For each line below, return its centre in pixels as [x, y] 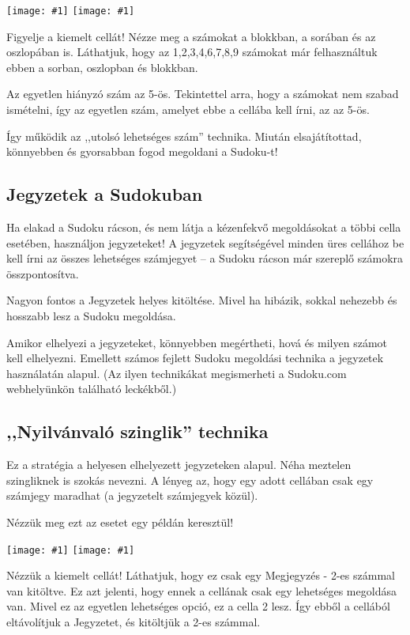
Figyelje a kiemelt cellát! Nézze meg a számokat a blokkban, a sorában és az [191, 36]
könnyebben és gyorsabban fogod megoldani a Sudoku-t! [142, 151]
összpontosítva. [43, 273]
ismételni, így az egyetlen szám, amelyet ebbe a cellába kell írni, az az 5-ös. [188, 110]
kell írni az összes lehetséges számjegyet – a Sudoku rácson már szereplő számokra [205, 258]
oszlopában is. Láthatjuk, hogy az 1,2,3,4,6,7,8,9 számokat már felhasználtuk [192, 52]
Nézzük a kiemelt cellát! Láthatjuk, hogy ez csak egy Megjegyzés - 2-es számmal [201, 575]
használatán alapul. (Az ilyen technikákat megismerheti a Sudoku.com [177, 373]
